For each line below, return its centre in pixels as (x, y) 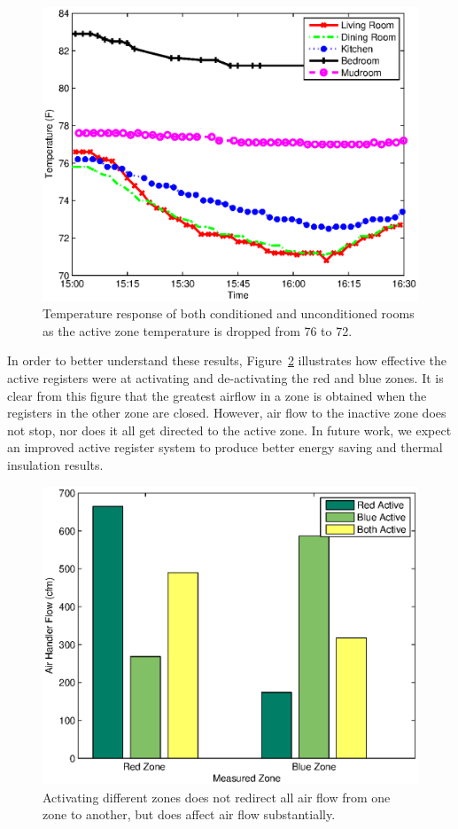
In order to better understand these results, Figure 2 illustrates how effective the (227, 360)
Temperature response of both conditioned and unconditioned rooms (229, 313)
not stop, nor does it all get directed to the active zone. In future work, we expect (229, 430)
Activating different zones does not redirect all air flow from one (217, 797)
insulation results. (55, 465)
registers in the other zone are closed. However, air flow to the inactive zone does (227, 413)
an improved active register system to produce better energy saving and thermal (225, 447)
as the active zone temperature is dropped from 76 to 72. (198, 330)
